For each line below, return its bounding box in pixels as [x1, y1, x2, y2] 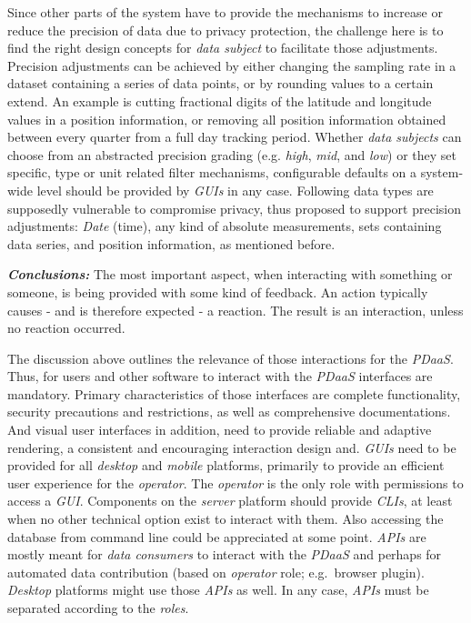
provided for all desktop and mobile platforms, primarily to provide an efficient [7, 456, 445, 475]
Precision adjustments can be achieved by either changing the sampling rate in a [7, 55, 456, 75]
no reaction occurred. [7, 318, 125, 337]
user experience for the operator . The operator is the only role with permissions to [7, 473, 464, 492]
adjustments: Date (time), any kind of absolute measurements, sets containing [7, 216, 442, 236]
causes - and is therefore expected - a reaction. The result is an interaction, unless [7, 300, 464, 319]
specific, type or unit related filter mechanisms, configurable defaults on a [7, 163, 417, 182]
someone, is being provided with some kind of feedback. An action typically [7, 282, 428, 301]
